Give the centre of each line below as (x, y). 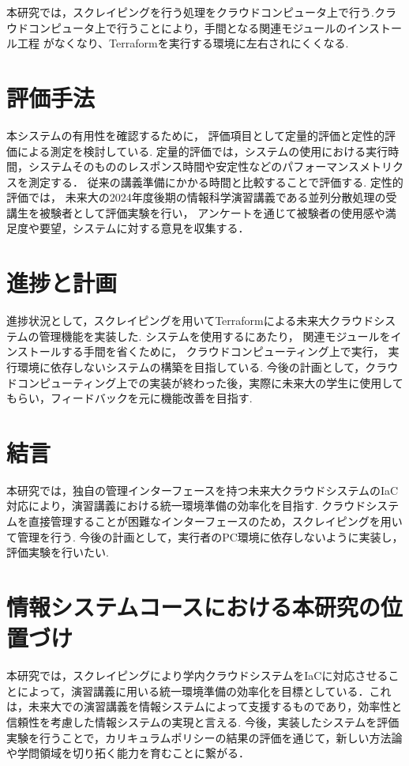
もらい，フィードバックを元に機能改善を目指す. (129, 398)
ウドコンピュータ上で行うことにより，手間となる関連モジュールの (177, 27)
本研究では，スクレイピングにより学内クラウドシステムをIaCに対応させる (197, 675)
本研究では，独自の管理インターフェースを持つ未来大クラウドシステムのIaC (203, 490)
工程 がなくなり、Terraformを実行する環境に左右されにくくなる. (183, 43)
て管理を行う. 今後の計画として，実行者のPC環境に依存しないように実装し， (205, 536)
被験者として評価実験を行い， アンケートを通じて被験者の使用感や (212, 212)
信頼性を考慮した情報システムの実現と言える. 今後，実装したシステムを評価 (203, 721)
